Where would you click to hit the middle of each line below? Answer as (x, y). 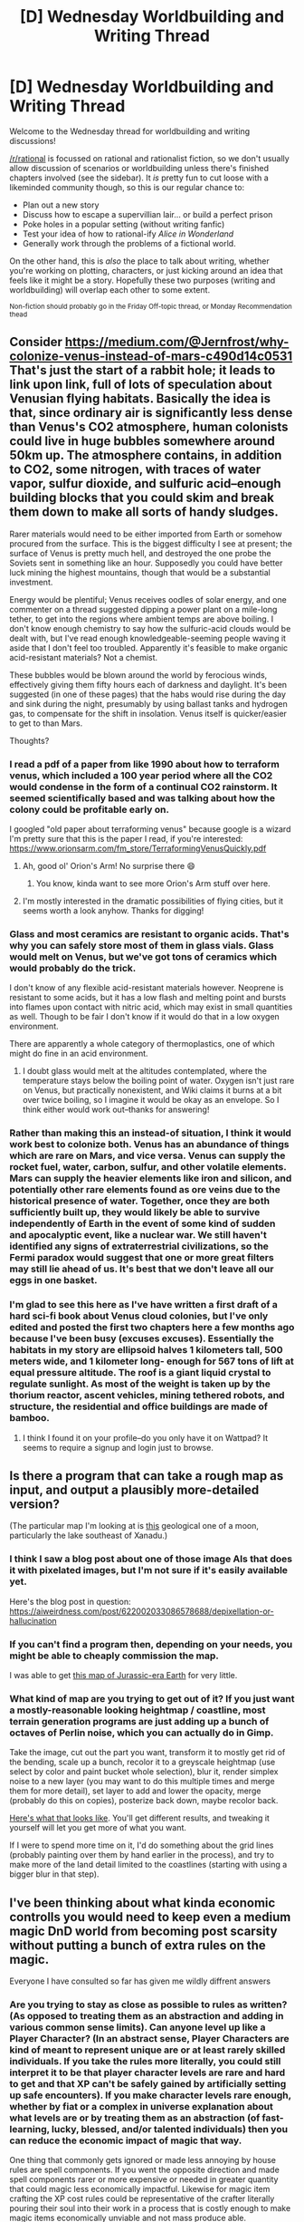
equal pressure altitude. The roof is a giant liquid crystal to (140, 1373)
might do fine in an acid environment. (79, 1054)
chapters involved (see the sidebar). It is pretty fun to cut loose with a (139, 178)
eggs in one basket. (53, 1280)
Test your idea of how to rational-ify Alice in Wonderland (128, 234)
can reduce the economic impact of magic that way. (126, 2140)
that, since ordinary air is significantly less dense (151, 413)
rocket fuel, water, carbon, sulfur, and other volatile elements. (148, 1167)
